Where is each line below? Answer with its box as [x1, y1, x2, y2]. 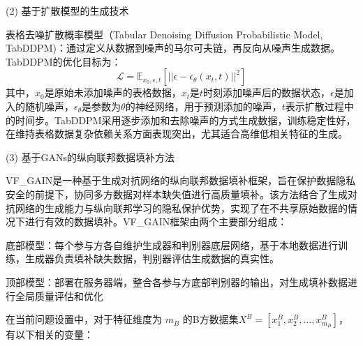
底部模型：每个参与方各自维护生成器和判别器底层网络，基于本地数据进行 [6, 237, 338, 252]
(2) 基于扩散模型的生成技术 [6, 3, 129, 17]
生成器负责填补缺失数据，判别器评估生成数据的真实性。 [24, 251, 279, 266]
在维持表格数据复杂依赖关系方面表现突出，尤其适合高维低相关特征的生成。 [6, 126, 348, 141]
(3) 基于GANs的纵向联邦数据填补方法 [6, 149, 175, 164]
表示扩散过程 [285, 98, 344, 113]
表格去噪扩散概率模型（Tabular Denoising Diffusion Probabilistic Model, [6, 27, 323, 41]
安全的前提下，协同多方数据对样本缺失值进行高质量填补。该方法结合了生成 [6, 186, 348, 201]
